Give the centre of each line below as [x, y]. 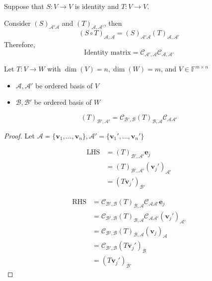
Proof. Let [19, 135]
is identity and [97, 6]
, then [113, 23]
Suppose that [24, 6]
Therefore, [20, 44]
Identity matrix [107, 52]
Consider [17, 23]
